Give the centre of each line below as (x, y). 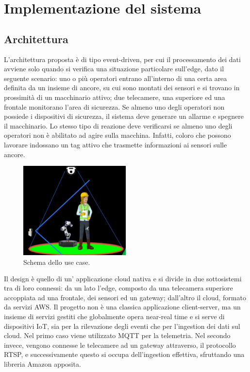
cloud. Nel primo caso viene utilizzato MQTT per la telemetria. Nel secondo (117, 335)
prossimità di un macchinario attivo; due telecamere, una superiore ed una (115, 97)
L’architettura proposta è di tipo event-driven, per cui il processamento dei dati (122, 59)
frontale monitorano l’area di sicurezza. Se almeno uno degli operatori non (114, 106)
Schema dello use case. (57, 262)
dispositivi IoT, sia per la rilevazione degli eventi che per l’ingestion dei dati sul (122, 326)
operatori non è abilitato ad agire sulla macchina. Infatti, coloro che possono (117, 135)
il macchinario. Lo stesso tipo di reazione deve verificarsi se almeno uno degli (118, 125)
